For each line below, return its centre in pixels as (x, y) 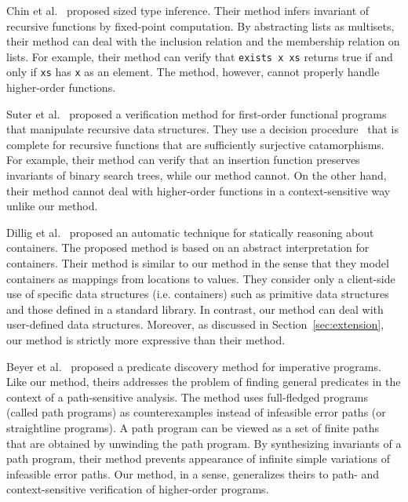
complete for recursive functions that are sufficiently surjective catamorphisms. (195, 144)
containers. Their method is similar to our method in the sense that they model (198, 263)
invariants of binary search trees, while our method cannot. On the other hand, (197, 175)
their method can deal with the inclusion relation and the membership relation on (203, 41)
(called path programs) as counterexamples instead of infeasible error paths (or (196, 412)
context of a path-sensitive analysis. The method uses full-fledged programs (188, 397)
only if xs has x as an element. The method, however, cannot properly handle (193, 72)
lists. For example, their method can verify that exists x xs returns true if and (200, 56)
